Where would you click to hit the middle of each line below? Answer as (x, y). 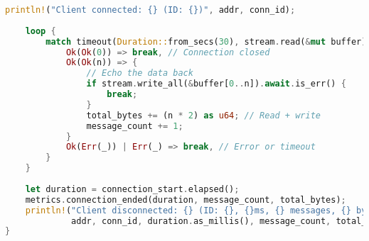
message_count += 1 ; (135, 126)
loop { (41, 31)
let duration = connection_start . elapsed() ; (132, 189)
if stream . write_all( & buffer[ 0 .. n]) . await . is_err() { (216, 84)
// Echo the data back (140, 73)
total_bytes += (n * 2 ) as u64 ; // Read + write (203, 115)
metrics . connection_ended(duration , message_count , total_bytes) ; (186, 200)
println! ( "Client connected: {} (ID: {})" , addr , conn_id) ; (150, 10)
